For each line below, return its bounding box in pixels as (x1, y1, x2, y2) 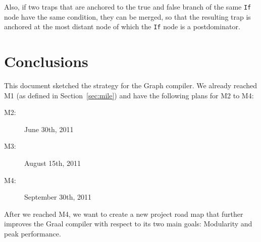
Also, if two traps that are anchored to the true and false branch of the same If (4, 2, 251, 12)
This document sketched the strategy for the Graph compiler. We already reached (4, 80, 257, 91)
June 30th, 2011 (24, 124, 74, 134)
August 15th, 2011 (24, 158, 81, 168)
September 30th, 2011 (24, 192, 92, 202)
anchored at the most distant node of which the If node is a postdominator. (4, 21, 240, 32)
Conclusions (4, 51, 88, 72)
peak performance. (4, 228, 61, 238)
